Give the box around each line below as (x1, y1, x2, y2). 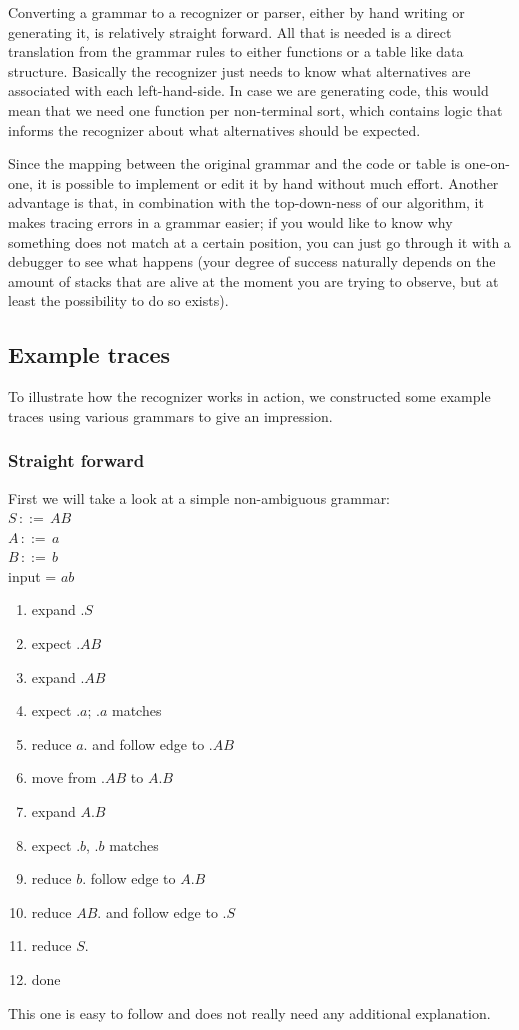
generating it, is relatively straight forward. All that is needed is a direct (8, 21, 452, 42)
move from (31, 767, 97, 788)
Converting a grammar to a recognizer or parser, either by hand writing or (8, 2, 465, 22)
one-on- (464, 153, 510, 174)
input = (8, 565, 57, 586)
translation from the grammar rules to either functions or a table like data (8, 41, 464, 62)
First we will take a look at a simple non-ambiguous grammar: (8, 487, 391, 508)
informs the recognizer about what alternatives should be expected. (8, 119, 421, 140)
